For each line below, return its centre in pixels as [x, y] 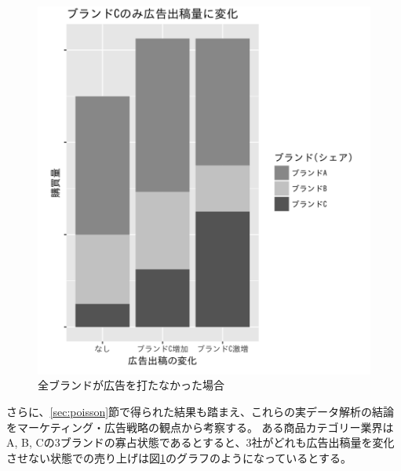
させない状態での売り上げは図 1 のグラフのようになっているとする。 [179, 457]
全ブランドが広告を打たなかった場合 [131, 385]
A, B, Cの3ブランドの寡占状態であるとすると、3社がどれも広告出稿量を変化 [200, 442]
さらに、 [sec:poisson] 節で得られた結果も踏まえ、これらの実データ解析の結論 [200, 412]
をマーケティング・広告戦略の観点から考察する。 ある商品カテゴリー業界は [200, 427]
